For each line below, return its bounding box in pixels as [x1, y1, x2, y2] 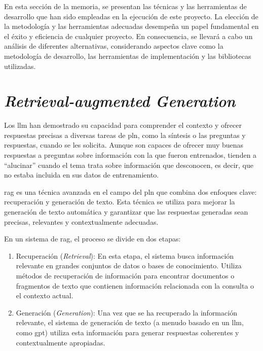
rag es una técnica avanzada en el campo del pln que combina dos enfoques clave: [4, 186, 257, 197]
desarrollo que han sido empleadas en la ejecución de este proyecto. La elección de [4, 11, 258, 21]
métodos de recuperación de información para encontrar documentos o [16, 270, 235, 280]
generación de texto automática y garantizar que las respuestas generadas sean [4, 206, 248, 217]
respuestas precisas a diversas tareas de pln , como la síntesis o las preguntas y [4, 129, 246, 140]
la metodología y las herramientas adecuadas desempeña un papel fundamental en [4, 21, 259, 31]
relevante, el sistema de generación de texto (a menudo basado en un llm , [16, 317, 244, 328]
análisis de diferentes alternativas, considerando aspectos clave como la [4, 41, 223, 51]
